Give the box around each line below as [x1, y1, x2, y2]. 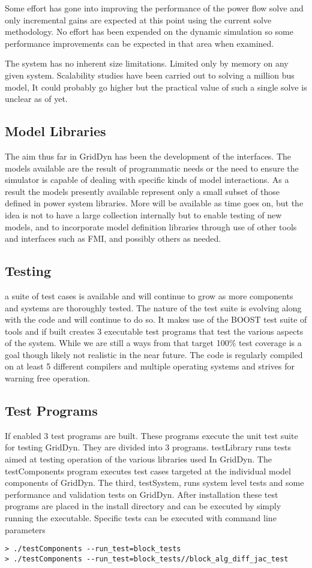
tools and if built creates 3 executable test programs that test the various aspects [5, 324, 304, 337]
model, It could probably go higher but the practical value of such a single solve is [5, 80, 307, 93]
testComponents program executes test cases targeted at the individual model [5, 464, 291, 477]
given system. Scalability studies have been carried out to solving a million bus [5, 68, 295, 81]
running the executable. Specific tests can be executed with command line [5, 512, 277, 524]
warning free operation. [5, 372, 91, 384]
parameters [5, 523, 46, 536]
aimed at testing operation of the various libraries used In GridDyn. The [5, 453, 272, 465]
